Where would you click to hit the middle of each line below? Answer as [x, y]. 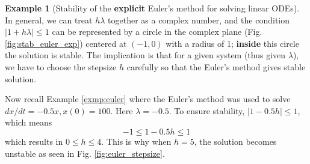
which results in [34, 141]
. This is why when [136, 141]
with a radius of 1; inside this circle [232, 43]
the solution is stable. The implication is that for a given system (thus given [145, 55]
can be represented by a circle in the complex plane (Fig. [157, 32]
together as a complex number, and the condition [199, 20]
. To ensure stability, [207, 110]
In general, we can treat [49, 20]
